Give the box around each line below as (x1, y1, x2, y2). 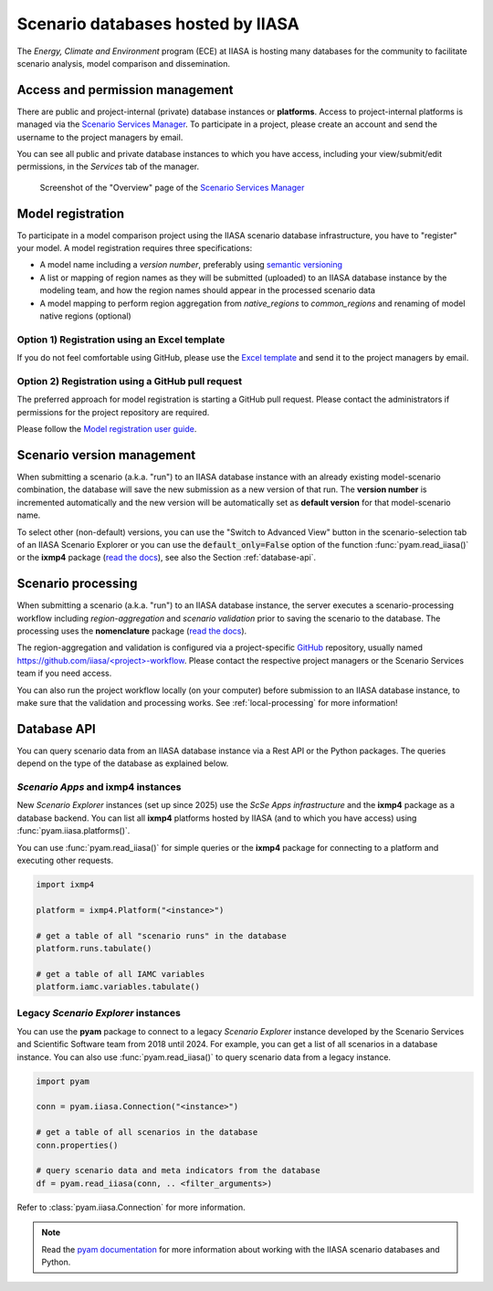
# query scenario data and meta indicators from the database (36, 1165, 320, 1176)
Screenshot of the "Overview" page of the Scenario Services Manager (39, 182, 305, 193)
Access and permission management (16, 82, 234, 98)
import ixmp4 (36, 879, 95, 889)
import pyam (36, 1076, 90, 1086)
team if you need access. (16, 667, 112, 679)
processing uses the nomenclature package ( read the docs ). (16, 625, 247, 636)
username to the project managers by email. (16, 131, 184, 142)
